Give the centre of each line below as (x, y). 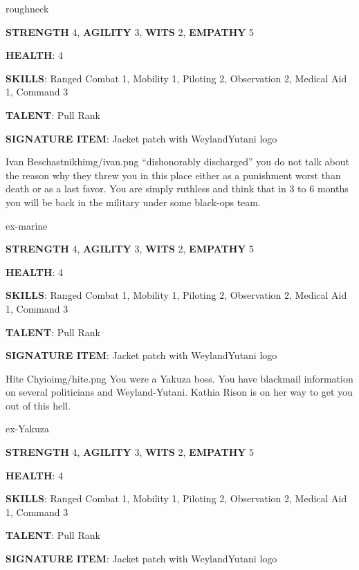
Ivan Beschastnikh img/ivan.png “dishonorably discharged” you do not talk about (177, 162)
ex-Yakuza (27, 429)
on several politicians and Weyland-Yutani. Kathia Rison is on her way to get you (179, 392)
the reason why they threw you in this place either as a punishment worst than (173, 175)
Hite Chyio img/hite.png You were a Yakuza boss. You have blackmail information (179, 378)
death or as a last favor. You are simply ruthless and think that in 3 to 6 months (177, 189)
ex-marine (27, 225)
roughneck (27, 8)
